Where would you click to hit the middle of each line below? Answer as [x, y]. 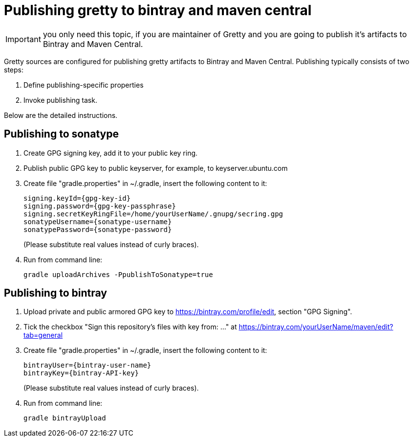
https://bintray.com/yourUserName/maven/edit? [316, 327]
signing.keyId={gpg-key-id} [77, 198]
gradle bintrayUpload [65, 418]
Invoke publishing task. [60, 100]
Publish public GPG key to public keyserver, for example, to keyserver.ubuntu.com [156, 168]
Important [23, 39]
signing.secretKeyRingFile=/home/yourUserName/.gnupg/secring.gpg [153, 214]
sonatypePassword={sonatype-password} [98, 229]
